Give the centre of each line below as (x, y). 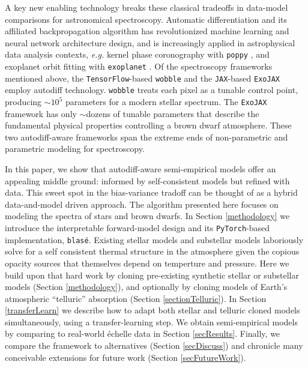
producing (23, 101)
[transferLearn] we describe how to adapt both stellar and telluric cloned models (152, 310)
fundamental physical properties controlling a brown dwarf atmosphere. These (148, 125)
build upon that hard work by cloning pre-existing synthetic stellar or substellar (152, 275)
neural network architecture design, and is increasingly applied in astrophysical (150, 42)
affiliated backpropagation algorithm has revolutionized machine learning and (147, 31)
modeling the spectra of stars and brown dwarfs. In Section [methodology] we (147, 216)
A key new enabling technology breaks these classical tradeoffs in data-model (146, 7)
